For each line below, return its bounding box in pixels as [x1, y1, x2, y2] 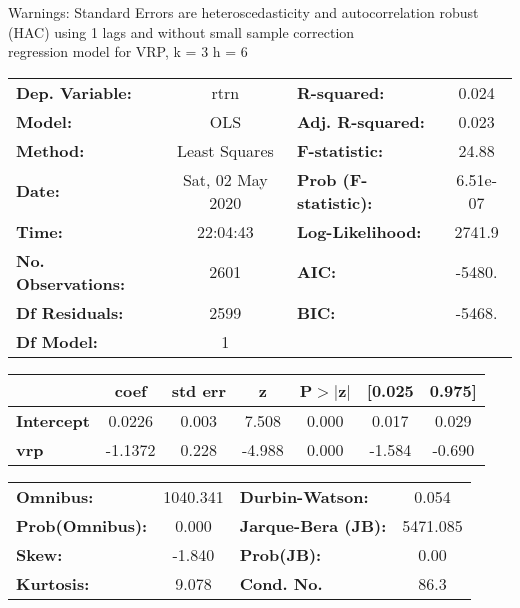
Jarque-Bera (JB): [239, 513, 387, 537]
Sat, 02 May [182, 167, 268, 191]
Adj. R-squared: [296, 109, 425, 133]
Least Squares [176, 138, 274, 162]
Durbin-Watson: [239, 484, 369, 508]
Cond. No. [239, 571, 323, 595]
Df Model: [16, 329, 98, 353]
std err [171, 378, 226, 402]
